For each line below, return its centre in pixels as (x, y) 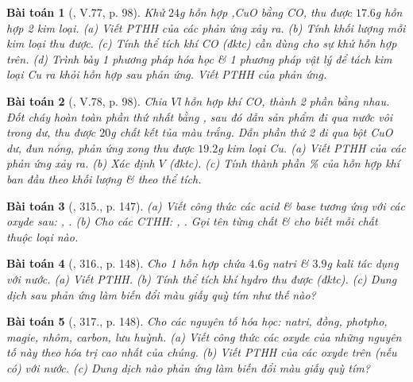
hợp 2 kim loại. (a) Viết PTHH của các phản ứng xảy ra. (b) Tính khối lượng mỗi (206, 27)
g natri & (286, 263)
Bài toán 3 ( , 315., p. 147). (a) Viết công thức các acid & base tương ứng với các (206, 205)
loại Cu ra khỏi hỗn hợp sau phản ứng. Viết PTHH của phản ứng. (167, 74)
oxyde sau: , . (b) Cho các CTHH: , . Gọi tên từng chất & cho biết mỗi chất (192, 221)
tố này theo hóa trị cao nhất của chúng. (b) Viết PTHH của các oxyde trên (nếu (202, 352)
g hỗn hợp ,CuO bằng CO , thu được (266, 12)
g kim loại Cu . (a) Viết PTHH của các (312, 147)
